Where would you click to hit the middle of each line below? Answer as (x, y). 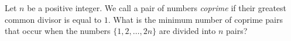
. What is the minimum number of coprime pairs (195, 19)
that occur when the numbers (58, 31)
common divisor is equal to (53, 19)
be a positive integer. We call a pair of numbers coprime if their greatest (157, 8)
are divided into (187, 31)
